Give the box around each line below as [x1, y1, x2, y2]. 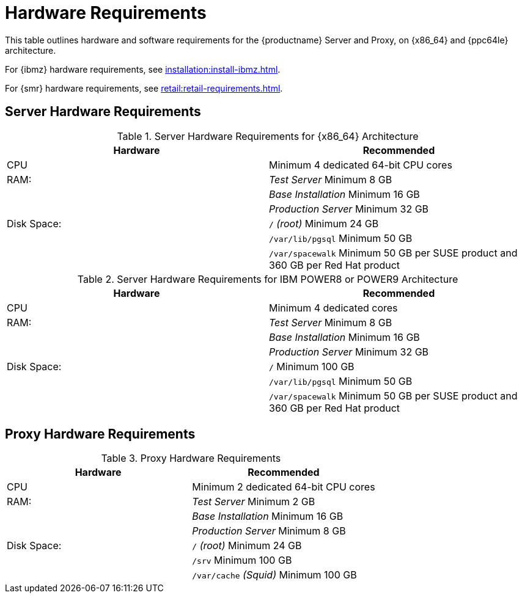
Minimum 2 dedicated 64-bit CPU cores [192, 481, 375, 494]
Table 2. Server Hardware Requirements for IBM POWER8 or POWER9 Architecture [77, 272, 458, 285]
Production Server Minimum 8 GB [192, 525, 346, 538]
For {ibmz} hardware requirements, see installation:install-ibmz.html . [5, 64, 281, 75]
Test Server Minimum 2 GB [192, 495, 315, 508]
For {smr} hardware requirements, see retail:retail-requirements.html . [5, 82, 283, 93]
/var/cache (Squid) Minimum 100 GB [192, 569, 357, 582]
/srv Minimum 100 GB [192, 554, 292, 567]
